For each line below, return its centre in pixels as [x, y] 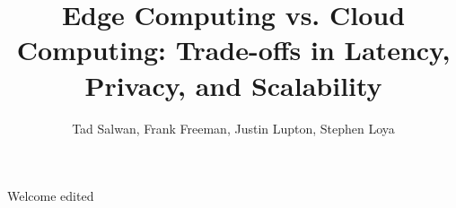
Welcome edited [51, 196]
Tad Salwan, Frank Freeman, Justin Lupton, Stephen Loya [233, 128]
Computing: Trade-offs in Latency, [233, 50]
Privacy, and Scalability [233, 85]
